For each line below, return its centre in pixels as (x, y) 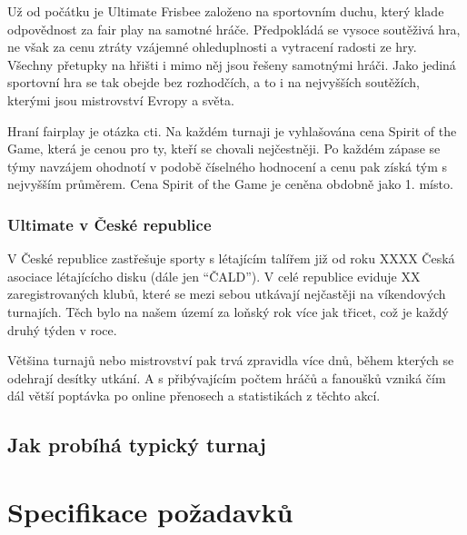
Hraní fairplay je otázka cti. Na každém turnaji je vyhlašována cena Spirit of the (232, 130)
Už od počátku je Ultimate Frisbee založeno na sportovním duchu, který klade (226, 11)
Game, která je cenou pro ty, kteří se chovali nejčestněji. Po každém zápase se (224, 149)
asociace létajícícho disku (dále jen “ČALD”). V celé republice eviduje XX (214, 276)
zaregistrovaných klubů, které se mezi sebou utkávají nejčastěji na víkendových (227, 294)
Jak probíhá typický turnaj (137, 445)
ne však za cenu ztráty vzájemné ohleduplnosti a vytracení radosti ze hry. (212, 47)
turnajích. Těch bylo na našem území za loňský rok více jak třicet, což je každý (228, 311)
